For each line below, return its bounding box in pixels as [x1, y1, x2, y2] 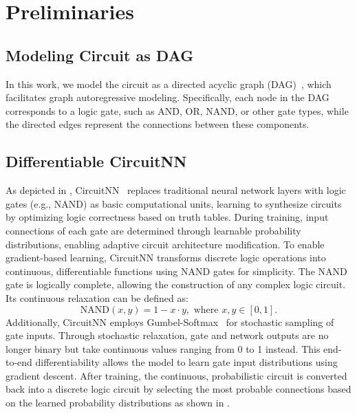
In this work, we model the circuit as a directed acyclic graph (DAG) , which [6, 76, 332, 91]
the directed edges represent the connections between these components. [6, 117, 310, 131]
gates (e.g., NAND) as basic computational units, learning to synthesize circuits [6, 196, 342, 210]
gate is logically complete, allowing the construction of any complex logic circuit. [6, 277, 346, 292]
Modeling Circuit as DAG [6, 44, 194, 65]
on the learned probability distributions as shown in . [6, 395, 230, 410]
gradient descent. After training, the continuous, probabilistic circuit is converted [6, 368, 347, 382]
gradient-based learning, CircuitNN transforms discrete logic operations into [6, 250, 326, 265]
